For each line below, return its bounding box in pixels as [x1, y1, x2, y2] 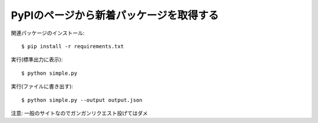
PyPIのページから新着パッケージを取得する [11, 9, 219, 22]
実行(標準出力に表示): [11, 56, 63, 63]
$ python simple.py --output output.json [21, 97, 143, 103]
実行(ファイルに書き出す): [11, 83, 74, 90]
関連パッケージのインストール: [11, 29, 85, 36]
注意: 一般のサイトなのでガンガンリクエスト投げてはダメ [11, 109, 148, 117]
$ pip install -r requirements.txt [21, 43, 124, 49]
